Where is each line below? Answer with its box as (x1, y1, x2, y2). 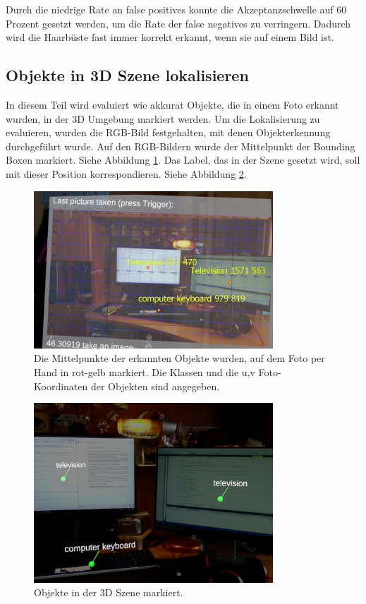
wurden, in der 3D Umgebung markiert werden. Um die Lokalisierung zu (6, 111, 320, 126)
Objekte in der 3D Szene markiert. (34, 585, 183, 600)
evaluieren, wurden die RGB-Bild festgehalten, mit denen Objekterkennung (6, 125, 331, 140)
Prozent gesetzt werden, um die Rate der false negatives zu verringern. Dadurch (6, 16, 351, 30)
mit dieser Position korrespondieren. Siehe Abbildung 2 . (6, 166, 247, 181)
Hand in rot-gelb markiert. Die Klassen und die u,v (34, 364, 255, 379)
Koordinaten (34, 378, 88, 393)
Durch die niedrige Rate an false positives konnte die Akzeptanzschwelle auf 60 (6, 2, 347, 16)
